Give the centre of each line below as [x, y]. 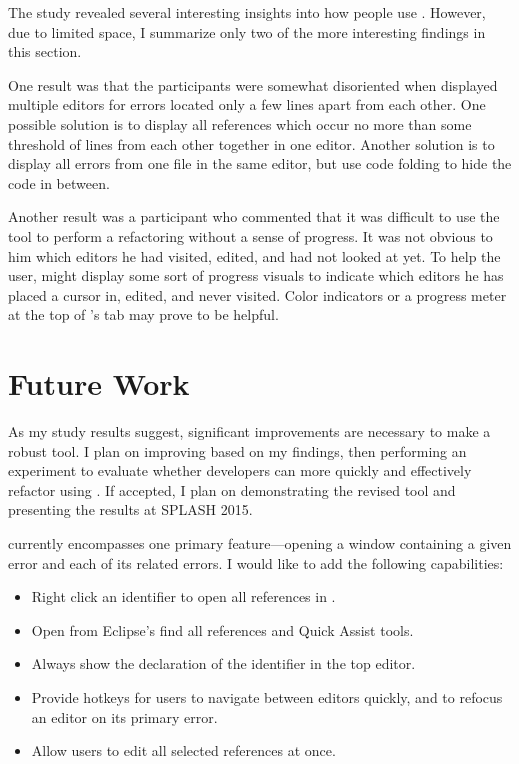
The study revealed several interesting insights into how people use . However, [247, 12]
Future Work [99, 383]
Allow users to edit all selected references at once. [183, 750]
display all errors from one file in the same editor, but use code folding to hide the [260, 163]
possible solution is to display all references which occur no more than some [240, 123]
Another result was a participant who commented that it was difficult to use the [254, 216]
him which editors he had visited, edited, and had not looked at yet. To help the [254, 255]
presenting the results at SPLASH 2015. [130, 509]
